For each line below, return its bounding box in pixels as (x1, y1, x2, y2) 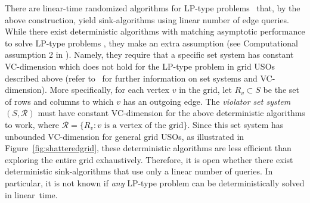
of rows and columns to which (5, 95, 114, 107)
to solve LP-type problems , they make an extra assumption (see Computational (5, 36, 298, 49)
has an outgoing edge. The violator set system (123, 95, 291, 107)
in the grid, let (179, 83, 232, 96)
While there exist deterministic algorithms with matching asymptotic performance (5, 25, 305, 38)
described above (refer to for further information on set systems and (5, 71, 258, 84)
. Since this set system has (187, 118, 284, 130)
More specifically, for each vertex (49, 83, 169, 96)
